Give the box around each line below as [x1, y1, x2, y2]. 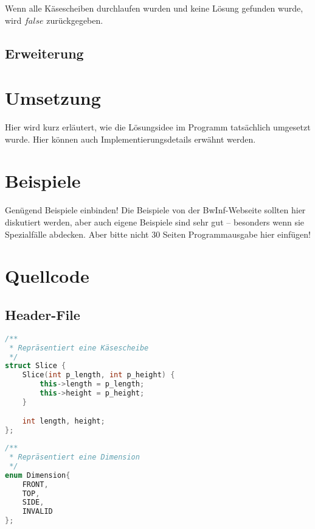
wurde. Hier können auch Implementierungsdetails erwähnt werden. [5, 132, 256, 145]
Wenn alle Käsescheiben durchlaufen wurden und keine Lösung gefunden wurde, [5, 2, 303, 14]
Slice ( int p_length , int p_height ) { [22, 371, 175, 380]
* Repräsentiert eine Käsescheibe [9, 343, 149, 352]
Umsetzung [5, 85, 101, 110]
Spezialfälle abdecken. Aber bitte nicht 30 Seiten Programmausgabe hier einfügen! [5, 227, 311, 240]
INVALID [22, 507, 53, 516]
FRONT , [22, 480, 49, 489]
